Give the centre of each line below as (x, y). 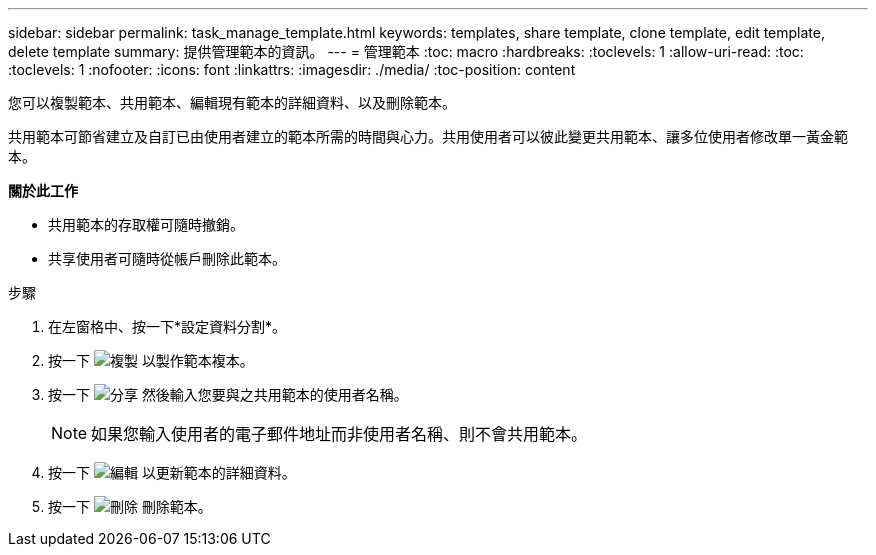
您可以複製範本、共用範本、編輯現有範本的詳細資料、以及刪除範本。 (232, 102)
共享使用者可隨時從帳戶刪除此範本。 (167, 258)
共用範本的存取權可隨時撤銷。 (146, 224)
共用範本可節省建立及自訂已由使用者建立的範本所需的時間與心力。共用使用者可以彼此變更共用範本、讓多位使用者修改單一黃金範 (428, 136)
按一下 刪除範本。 (130, 506)
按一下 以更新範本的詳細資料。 (172, 472)
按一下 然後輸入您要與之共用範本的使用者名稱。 (228, 394)
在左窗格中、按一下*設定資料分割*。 (167, 326)
